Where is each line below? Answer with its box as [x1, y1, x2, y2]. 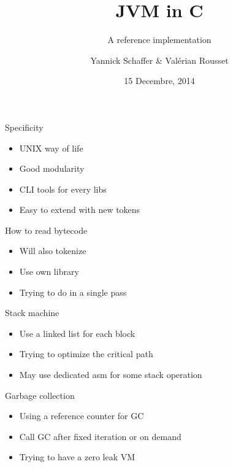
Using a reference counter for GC [19, 409, 144, 422]
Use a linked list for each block [19, 326, 136, 339]
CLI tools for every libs [19, 182, 107, 195]
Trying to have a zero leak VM [19, 450, 136, 463]
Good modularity [19, 162, 85, 175]
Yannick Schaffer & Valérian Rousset [90, 53, 229, 66]
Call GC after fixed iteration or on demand [19, 430, 181, 442]
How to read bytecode [5, 223, 88, 236]
